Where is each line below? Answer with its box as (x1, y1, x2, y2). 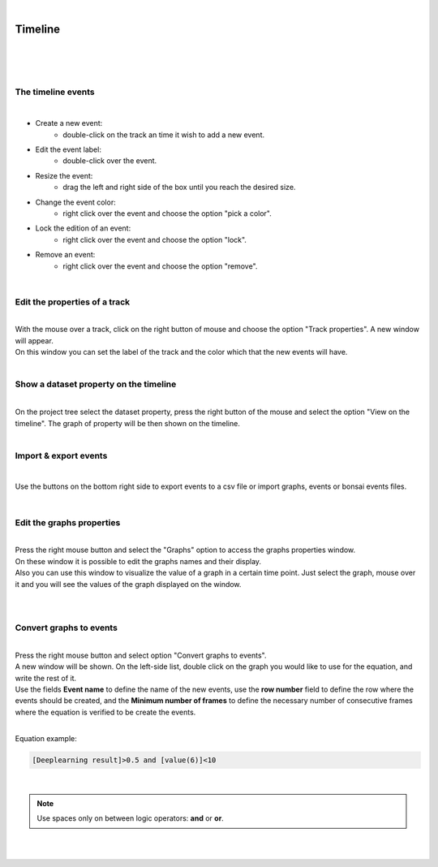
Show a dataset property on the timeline (15, 378, 177, 390)
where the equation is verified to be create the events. (15, 707, 196, 717)
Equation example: (15, 733, 77, 743)
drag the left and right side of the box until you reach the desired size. (62, 183, 296, 192)
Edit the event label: (35, 144, 101, 154)
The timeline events (15, 86, 95, 97)
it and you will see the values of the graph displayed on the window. (15, 579, 242, 589)
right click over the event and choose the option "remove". (62, 261, 258, 271)
